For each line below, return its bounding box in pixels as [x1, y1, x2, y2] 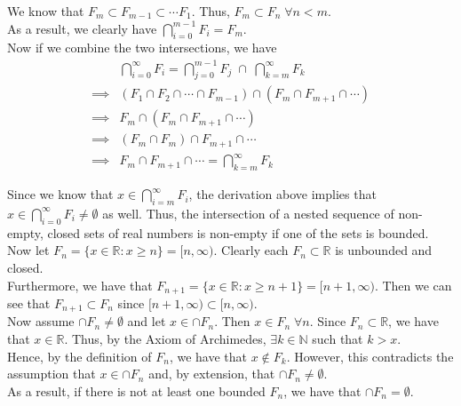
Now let [7, 241, 50, 259]
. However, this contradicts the [286, 346, 454, 365]
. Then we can [374, 275, 452, 294]
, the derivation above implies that [188, 185, 377, 203]
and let [127, 312, 166, 330]
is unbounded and [335, 241, 433, 259]
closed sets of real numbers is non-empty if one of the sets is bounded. [47, 223, 429, 242]
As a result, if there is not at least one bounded [7, 381, 266, 400]
